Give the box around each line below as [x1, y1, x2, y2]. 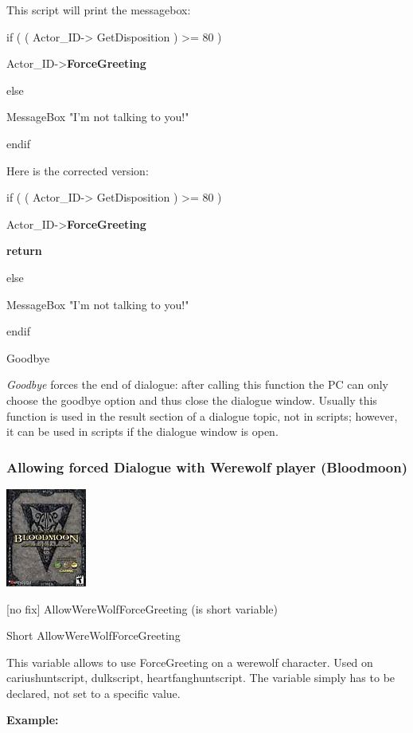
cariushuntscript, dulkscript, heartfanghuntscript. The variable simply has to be [6, 669, 395, 686]
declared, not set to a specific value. [6, 684, 181, 701]
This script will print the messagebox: [6, 2, 191, 18]
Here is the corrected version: [6, 162, 149, 178]
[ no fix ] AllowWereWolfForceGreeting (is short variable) [6, 600, 278, 617]
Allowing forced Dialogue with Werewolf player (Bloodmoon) [6, 457, 408, 476]
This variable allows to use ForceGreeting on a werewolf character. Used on [6, 653, 373, 670]
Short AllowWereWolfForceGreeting [6, 627, 181, 644]
